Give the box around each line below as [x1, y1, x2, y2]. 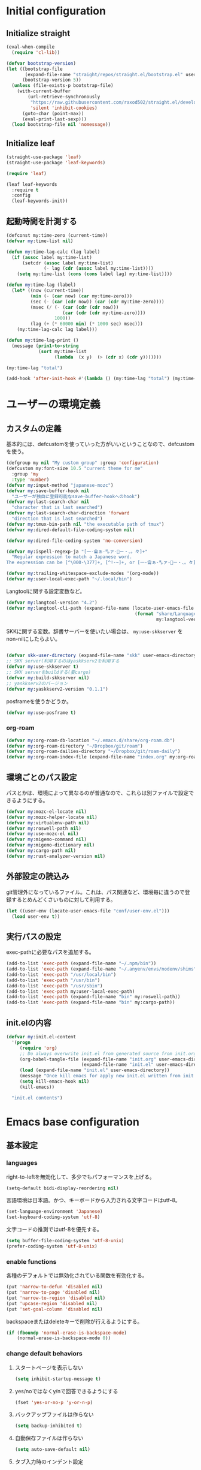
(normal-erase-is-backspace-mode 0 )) [17, 1335, 111, 1341]
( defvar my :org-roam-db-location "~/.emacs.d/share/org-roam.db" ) [6, 737, 175, 743]
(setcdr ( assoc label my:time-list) [22, 260, 114, 266]
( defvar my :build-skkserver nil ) [6, 674, 90, 681]
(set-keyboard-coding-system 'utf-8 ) [6, 1214, 100, 1221]
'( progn [11, 1039, 31, 1046]
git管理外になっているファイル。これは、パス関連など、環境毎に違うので [6, 888, 185, 896]
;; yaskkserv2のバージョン [6, 680, 68, 686]
